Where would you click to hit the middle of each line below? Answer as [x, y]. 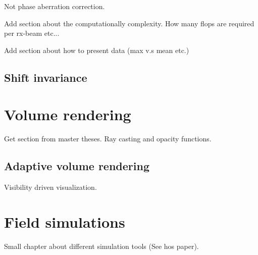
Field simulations [65, 221]
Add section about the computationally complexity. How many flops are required [129, 23]
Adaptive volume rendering [77, 166]
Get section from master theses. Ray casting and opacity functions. [108, 139]
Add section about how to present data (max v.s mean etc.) [97, 50]
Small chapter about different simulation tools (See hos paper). [101, 246]
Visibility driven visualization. [50, 187]
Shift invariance [46, 77]
